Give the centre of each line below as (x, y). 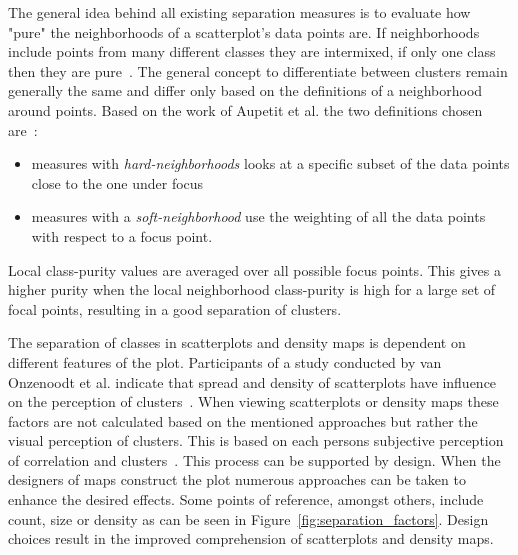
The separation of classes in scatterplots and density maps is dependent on (237, 342)
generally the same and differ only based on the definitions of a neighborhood (245, 90)
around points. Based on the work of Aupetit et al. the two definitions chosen (245, 109)
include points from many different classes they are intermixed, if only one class (252, 51)
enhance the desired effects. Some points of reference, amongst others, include (246, 499)
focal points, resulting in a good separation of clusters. (175, 308)
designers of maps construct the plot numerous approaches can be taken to (237, 479)
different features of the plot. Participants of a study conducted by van (225, 361)
